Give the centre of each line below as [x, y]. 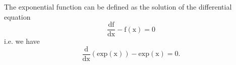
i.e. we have [22, 41]
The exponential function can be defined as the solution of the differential [118, 7]
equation [17, 16]
